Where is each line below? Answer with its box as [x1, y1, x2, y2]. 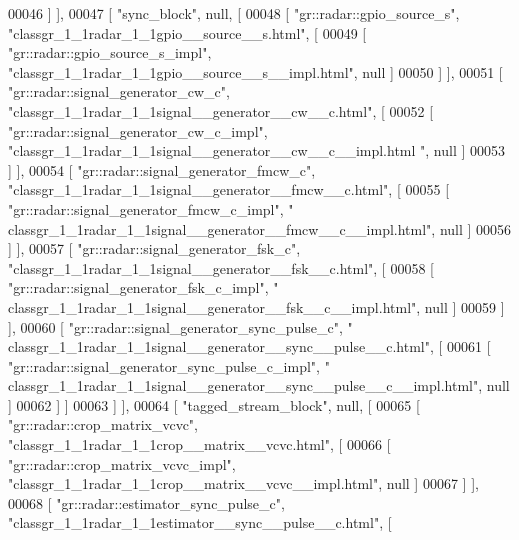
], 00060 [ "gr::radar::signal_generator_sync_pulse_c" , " [8, 316, 353, 337]
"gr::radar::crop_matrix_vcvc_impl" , [8, 453, 236, 474]
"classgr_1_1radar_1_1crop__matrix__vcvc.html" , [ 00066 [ [8, 434, 391, 455]
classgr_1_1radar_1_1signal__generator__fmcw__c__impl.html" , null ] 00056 [8, 218, 512, 239]
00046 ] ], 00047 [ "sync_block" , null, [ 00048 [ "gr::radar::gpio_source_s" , [8, 3, 460, 23]
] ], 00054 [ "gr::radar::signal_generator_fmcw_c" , [8, 159, 316, 180]
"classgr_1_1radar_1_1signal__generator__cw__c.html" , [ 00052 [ [8, 100, 434, 121]
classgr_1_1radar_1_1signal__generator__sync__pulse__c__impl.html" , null [8, 375, 510, 396]
